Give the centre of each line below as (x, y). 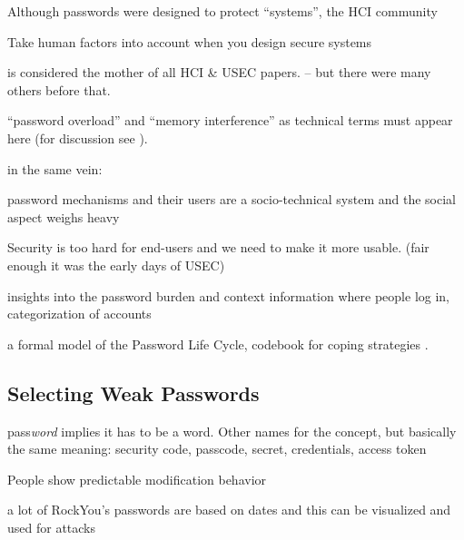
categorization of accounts (79, 314)
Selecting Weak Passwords (133, 393)
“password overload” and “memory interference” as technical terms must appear (230, 120)
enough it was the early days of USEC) (116, 265)
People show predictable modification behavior (137, 479)
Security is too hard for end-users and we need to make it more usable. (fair (218, 247)
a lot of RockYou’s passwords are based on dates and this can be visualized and (229, 510)
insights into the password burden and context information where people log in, (229, 295)
